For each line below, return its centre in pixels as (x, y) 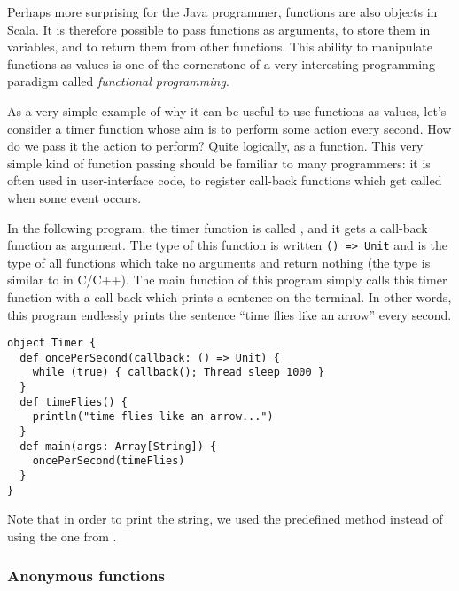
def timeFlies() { (74, 402)
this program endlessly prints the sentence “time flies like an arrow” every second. (229, 314)
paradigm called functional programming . (118, 81)
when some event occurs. (74, 197)
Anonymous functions (86, 575)
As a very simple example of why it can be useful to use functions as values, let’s (227, 110)
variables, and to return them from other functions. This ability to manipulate (220, 47)
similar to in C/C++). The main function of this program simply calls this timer (227, 280)
